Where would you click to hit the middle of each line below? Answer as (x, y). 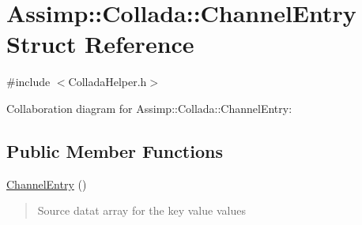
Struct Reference (100, 44)
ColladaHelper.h (107, 82)
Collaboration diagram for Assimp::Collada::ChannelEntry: (149, 108)
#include (28, 82)
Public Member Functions (115, 150)
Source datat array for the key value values (141, 210)
